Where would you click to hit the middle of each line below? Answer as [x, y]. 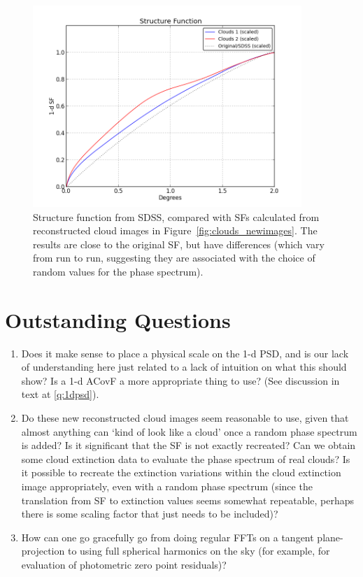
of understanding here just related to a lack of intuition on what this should [184, 367]
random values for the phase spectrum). [118, 271]
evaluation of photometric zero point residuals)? [124, 564]
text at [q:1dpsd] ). [60, 394]
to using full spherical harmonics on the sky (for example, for [199, 551]
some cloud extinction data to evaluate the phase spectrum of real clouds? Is [186, 458]
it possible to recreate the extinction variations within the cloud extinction [181, 472]
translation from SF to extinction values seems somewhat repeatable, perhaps [188, 500]
